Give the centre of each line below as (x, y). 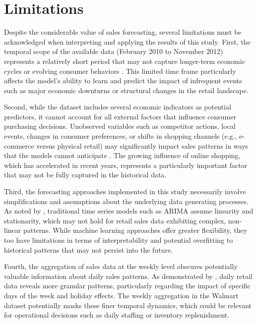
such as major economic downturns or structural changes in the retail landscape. (126, 90)
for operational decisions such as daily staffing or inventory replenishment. (117, 315)
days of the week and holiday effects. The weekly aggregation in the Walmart (121, 295)
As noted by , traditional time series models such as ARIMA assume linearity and (129, 211)
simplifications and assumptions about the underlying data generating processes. (126, 201)
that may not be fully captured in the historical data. (85, 175)
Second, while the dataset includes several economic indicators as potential (118, 107)
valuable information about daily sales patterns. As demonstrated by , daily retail (128, 276)
